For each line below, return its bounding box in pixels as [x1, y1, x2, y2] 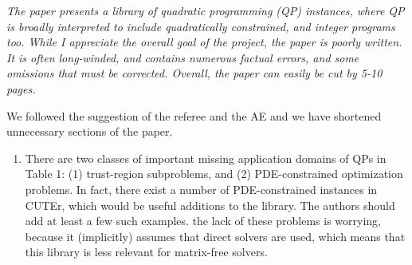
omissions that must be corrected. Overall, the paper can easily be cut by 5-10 [6, 65, 383, 81]
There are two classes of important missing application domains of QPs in [25, 149, 386, 166]
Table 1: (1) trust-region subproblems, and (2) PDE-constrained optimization [25, 165, 403, 182]
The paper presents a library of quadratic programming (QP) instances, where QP [6, 2, 405, 18]
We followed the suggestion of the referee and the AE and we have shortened [6, 107, 382, 124]
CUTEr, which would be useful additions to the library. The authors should [25, 196, 395, 213]
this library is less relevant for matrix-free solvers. [25, 243, 268, 260]
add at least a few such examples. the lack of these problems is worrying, [25, 212, 381, 229]
